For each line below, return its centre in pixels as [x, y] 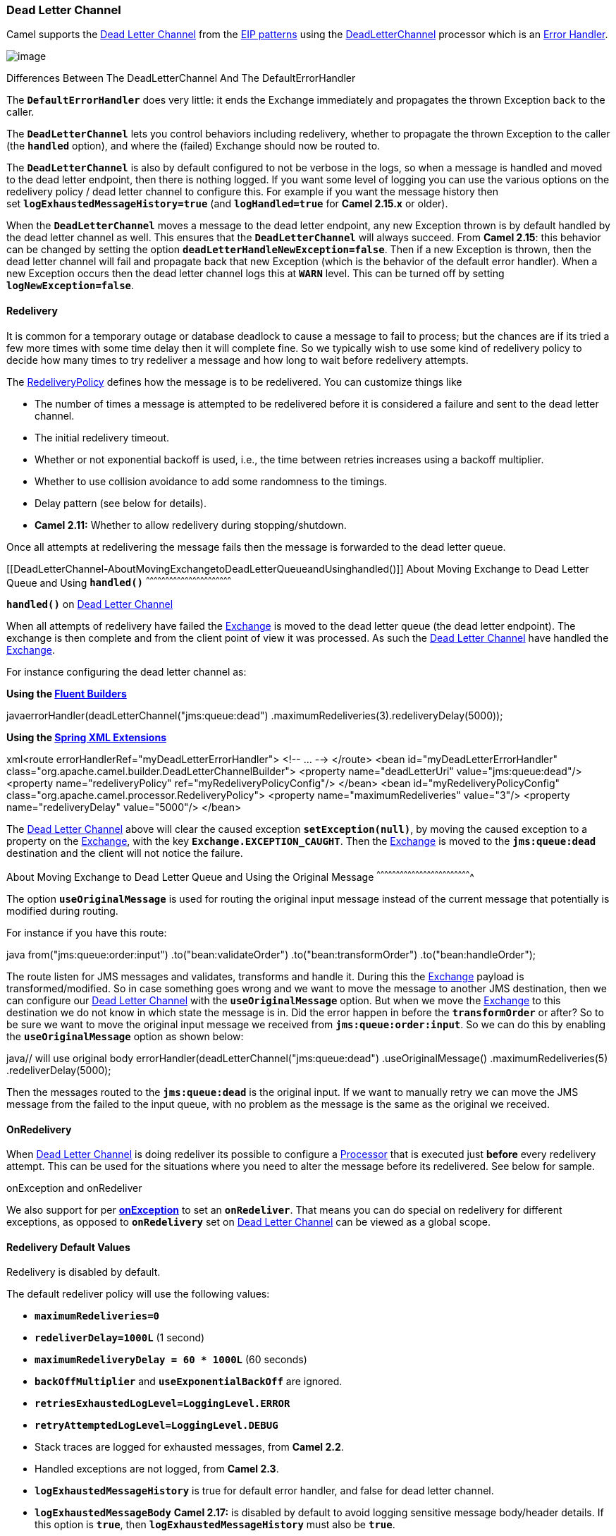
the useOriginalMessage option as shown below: [125, 1036]
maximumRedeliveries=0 [97, 1316]
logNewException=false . [70, 286]
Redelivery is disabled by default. [84, 1272]
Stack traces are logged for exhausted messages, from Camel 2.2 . [189, 1447]
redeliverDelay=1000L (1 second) [120, 1338]
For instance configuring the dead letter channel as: [127, 672]
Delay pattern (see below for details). [121, 503]
